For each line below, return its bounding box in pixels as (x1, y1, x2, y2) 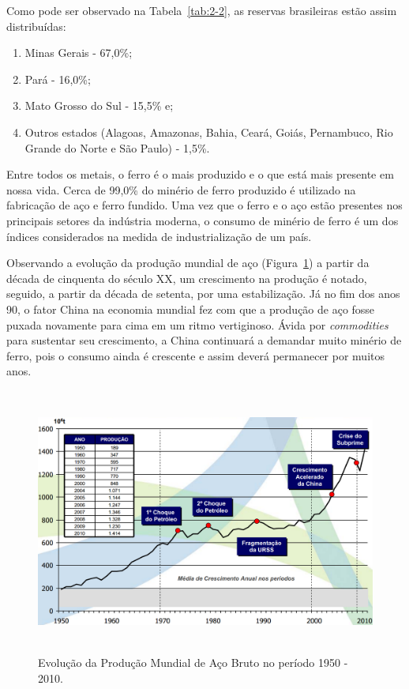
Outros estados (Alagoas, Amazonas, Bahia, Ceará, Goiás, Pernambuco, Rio (24, 123, 393, 140)
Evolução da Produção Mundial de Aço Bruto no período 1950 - (38, 654, 348, 671)
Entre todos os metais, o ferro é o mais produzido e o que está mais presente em (6, 166, 394, 183)
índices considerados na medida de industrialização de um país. (6, 228, 312, 244)
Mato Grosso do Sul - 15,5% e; (24, 97, 174, 114)
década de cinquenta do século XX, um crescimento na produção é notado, (6, 269, 367, 286)
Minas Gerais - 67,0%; (24, 44, 133, 61)
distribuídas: (6, 17, 66, 34)
